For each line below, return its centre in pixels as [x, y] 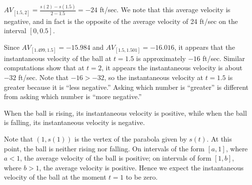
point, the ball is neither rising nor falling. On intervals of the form [104, 148]
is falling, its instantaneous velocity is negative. [74, 122]
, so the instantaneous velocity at [154, 77]
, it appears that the [205, 47]
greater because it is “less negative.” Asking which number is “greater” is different [126, 87]
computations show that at [44, 68]
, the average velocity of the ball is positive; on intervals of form [116, 158]
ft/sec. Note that [43, 77]
